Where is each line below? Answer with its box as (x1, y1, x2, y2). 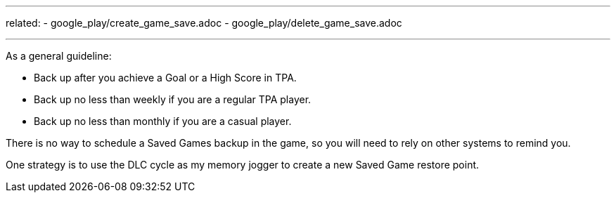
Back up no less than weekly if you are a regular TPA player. (34, 93, 312, 105)
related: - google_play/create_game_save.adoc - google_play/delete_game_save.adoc (6, 17, 402, 29)
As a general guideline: (6, 50, 112, 62)
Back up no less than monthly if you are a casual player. (34, 115, 292, 127)
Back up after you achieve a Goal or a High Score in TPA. (34, 72, 297, 84)
